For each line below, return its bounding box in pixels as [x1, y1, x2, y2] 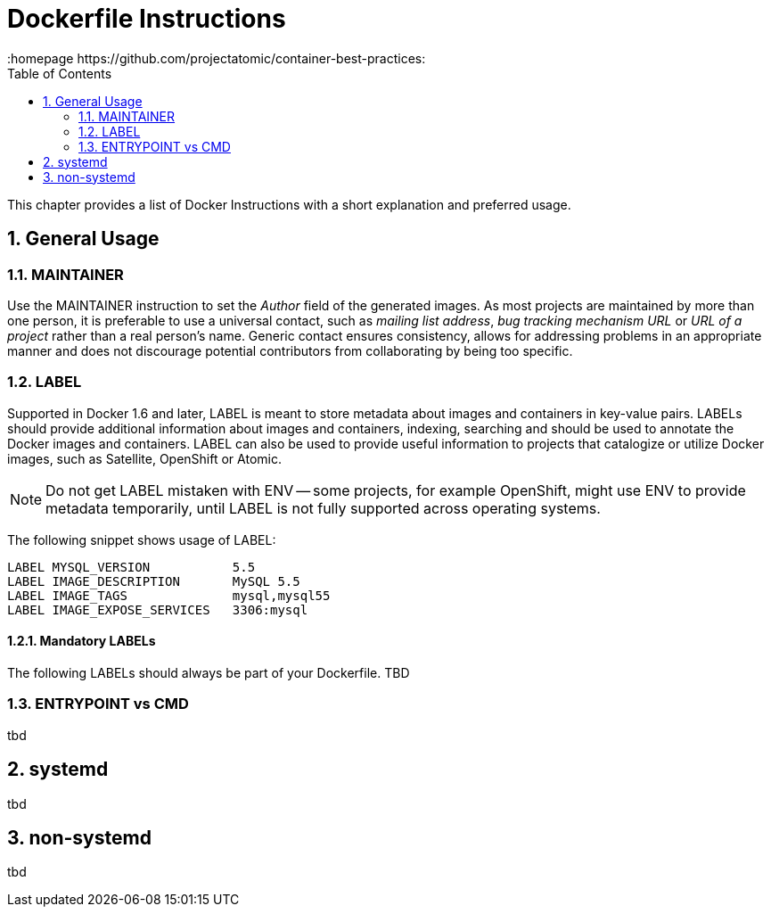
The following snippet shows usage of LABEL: [7, 531, 276, 548]
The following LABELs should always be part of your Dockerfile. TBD [7, 664, 410, 680]
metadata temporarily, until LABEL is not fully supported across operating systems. [45, 498, 601, 517]
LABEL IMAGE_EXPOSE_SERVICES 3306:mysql [7, 602, 308, 617]
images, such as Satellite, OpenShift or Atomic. [7, 450, 282, 466]
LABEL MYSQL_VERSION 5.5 [7, 559, 256, 574]
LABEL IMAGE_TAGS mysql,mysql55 [7, 588, 331, 603]
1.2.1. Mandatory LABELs [7, 633, 156, 649]
